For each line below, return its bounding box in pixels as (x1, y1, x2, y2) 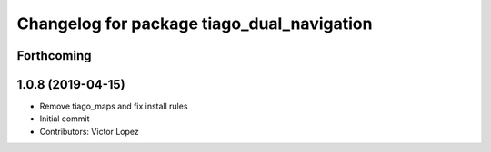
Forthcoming (16, 48, 92, 63)
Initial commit (39, 113, 90, 124)
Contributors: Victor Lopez (39, 126, 140, 137)
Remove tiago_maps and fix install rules (39, 100, 188, 112)
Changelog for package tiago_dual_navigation (16, 14, 373, 33)
